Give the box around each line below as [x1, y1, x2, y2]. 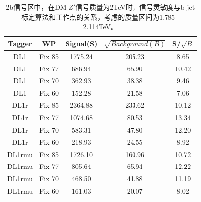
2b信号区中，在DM [6, 2, 67, 12]
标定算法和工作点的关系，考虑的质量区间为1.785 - [21, 11, 180, 22]
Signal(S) [66, 38, 98, 48]
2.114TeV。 [83, 21, 118, 32]
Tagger [8, 38, 32, 48]
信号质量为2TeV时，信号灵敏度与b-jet [75, 2, 195, 12]
